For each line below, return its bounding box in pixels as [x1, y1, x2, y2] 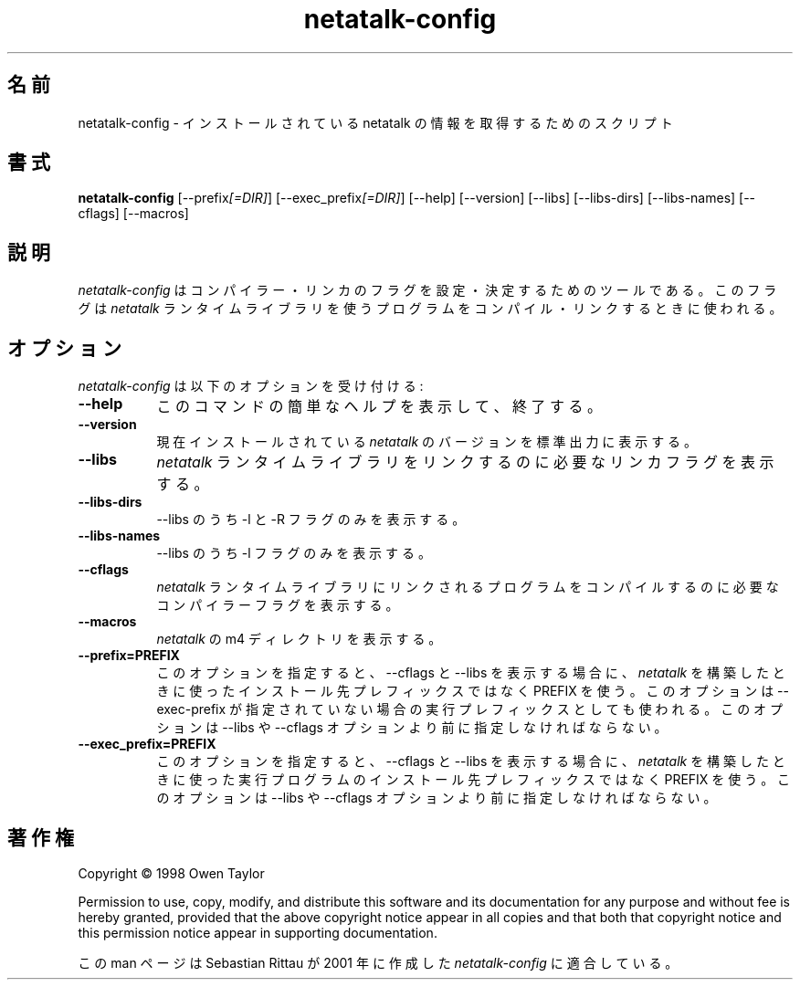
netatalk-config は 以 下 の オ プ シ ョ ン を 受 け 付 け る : [78, 378, 424, 394]
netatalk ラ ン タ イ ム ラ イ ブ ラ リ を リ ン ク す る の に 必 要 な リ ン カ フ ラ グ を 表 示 [156, 453, 774, 472]
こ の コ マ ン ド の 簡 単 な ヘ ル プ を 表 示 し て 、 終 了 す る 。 [156, 397, 602, 416]
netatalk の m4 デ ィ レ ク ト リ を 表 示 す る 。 [156, 631, 442, 647]
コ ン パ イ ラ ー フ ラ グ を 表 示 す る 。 [156, 597, 399, 614]
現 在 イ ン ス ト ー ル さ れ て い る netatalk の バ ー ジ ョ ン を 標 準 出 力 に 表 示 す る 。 [156, 434, 698, 450]
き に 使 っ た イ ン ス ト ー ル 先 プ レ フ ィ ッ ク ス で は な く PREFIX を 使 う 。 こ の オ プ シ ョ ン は [156, 683, 774, 699]
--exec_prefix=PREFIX [78, 736, 216, 752]
